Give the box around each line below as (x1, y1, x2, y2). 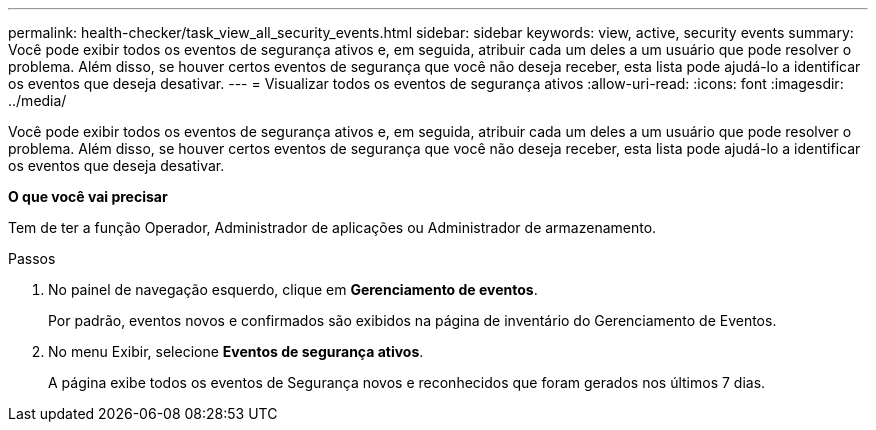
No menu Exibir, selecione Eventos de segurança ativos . (48, 343, 424, 360)
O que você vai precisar (8, 188, 168, 205)
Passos (8, 250, 56, 267)
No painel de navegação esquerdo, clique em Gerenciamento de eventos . (48, 281, 538, 298)
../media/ (8, 92, 67, 109)
